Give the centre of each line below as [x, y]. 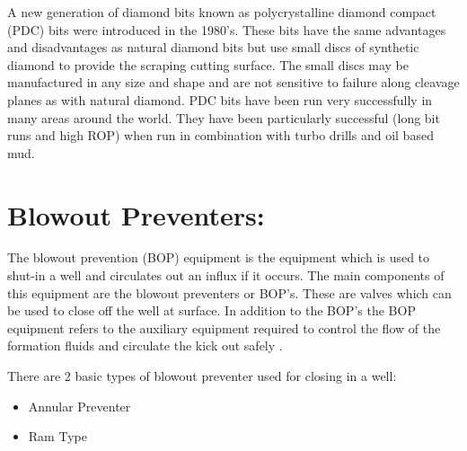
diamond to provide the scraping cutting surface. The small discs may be [208, 64]
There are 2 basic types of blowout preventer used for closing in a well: [202, 376]
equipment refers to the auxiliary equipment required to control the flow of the [224, 327]
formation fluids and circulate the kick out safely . [145, 345]
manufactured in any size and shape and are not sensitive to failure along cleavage [233, 82]
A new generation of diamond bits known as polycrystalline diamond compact [222, 12]
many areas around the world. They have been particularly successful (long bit [224, 117]
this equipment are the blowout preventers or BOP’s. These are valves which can [229, 292]
